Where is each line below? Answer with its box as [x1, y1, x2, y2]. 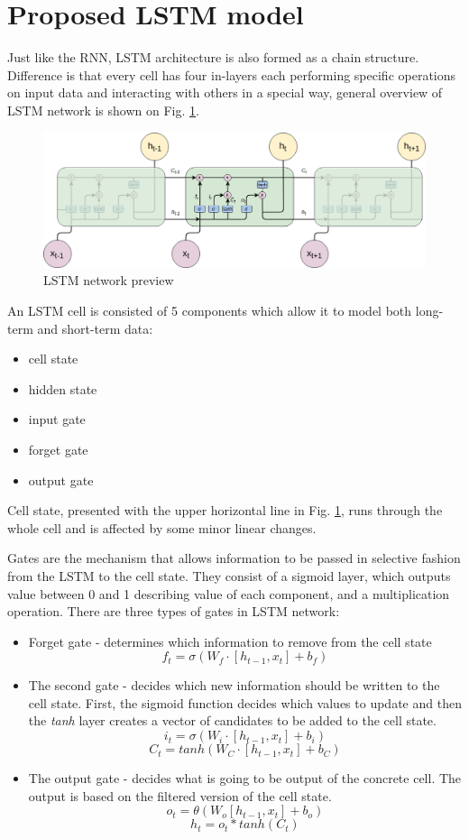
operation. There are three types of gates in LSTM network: [7, 602, 340, 621]
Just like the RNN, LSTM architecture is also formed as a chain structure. [7, 48, 419, 67]
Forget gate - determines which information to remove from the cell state [28, 632, 432, 650]
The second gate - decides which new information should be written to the [28, 676, 440, 695]
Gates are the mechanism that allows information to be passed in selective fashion [7, 549, 461, 567]
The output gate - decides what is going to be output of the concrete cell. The [28, 769, 462, 788]
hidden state [28, 379, 97, 398]
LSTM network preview [43, 271, 174, 290]
